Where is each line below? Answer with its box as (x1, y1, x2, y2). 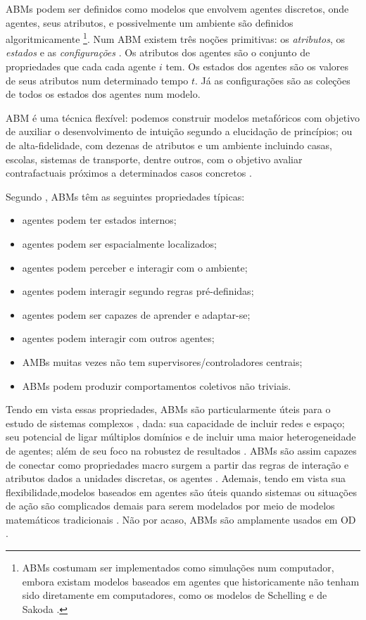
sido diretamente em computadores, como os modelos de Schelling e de (22, 588, 327, 602)
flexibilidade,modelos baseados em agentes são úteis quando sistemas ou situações (6, 484, 357, 499)
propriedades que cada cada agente (6, 59, 156, 74)
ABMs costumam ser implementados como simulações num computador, (22, 560, 334, 575)
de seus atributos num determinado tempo (6, 72, 189, 87)
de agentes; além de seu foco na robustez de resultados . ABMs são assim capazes (6, 443, 357, 457)
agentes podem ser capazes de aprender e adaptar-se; (22, 307, 251, 322)
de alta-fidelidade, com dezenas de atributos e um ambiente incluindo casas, (6, 138, 332, 152)
